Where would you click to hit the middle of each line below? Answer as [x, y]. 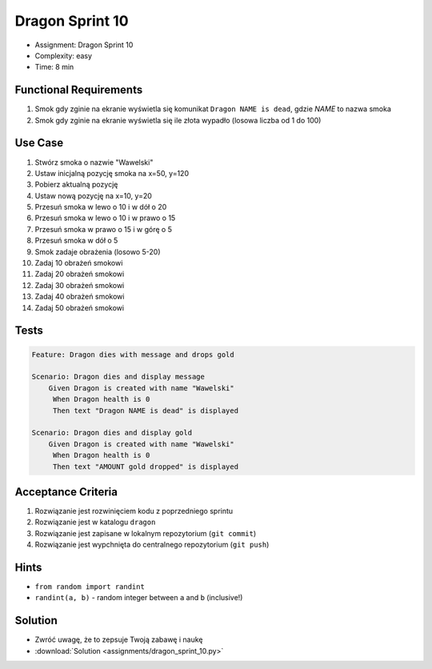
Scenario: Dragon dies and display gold [112, 433]
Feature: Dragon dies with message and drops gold [133, 355]
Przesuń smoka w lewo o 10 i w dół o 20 [101, 207]
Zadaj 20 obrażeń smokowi [80, 274]
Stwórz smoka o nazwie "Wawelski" [94, 162]
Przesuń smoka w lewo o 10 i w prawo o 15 [105, 218]
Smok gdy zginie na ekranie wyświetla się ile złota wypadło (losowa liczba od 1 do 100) [178, 120]
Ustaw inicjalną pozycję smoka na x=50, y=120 [112, 173]
